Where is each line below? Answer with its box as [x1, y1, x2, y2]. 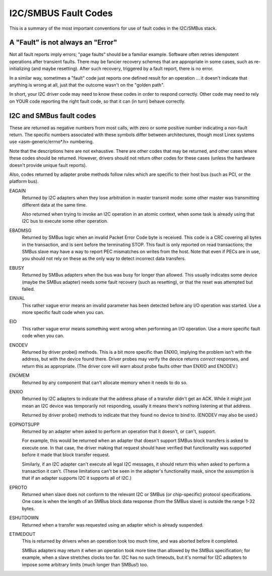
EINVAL [9, 295, 25, 301]
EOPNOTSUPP [9, 421, 40, 427]
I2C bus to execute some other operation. [22, 218, 108, 224]
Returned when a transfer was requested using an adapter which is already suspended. [22, 522, 204, 528]
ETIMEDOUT [9, 531, 36, 537]
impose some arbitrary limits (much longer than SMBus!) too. [22, 561, 149, 567]
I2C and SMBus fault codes [9, 111, 96, 120]
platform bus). [9, 178, 39, 184]
